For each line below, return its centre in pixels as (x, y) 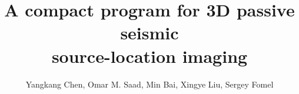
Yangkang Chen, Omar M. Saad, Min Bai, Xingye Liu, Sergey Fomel (149, 84)
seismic (149, 33)
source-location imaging (149, 56)
